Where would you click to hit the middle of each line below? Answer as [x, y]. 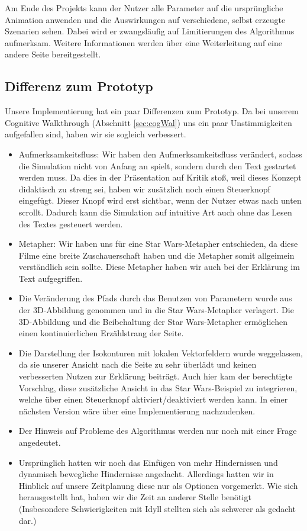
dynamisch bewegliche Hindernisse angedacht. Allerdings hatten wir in [146, 474]
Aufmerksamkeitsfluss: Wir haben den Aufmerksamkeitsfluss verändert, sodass [160, 154]
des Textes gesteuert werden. [71, 223]
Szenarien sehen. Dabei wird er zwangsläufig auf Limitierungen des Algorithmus [150, 31]
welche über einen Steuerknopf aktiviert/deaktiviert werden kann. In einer [153, 399]
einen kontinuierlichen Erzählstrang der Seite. [101, 333]
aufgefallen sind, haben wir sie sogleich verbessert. [96, 134]
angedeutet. [40, 443]
